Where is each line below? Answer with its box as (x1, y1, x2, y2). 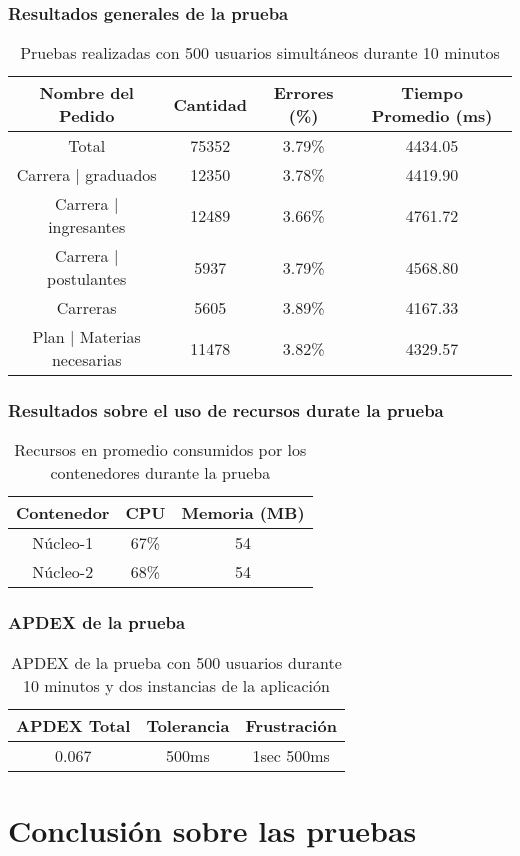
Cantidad (173, 92, 248, 116)
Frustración (245, 713, 337, 737)
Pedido (59, 104, 115, 128)
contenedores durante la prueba (50, 461, 271, 485)
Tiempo (401, 81, 463, 105)
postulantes (47, 267, 127, 291)
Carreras (56, 296, 117, 320)
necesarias (51, 348, 122, 372)
